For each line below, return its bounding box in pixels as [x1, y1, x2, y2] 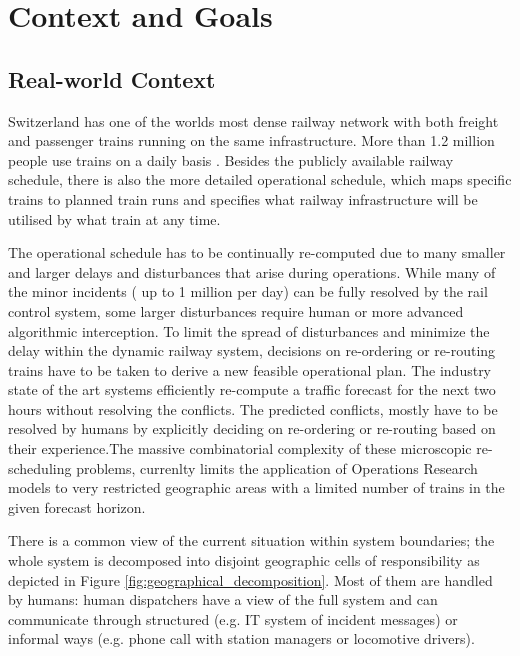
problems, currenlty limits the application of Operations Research [76, 457, 478, 478]
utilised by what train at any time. [8, 208, 221, 229]
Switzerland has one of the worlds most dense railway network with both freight [8, 110, 499, 131]
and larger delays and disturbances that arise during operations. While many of [8, 261, 496, 282]
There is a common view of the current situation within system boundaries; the [8, 530, 495, 551]
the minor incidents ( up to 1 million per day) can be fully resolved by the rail [8, 281, 488, 302]
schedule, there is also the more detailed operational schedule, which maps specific [8, 169, 512, 190]
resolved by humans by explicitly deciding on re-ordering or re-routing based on [8, 418, 496, 439]
